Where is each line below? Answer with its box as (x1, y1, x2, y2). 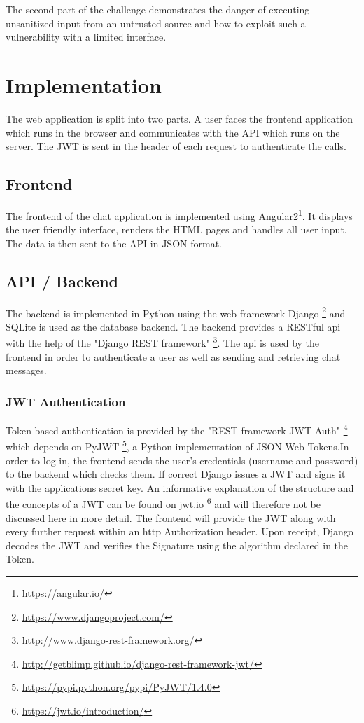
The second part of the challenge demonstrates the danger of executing (6, 2, 310, 16)
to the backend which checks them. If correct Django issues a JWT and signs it (6, 467, 346, 481)
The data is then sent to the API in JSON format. (6, 235, 222, 250)
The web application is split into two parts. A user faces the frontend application (6, 111, 353, 125)
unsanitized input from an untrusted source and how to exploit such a (6, 15, 306, 30)
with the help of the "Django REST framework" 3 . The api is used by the (6, 333, 320, 350)
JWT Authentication (6, 392, 126, 410)
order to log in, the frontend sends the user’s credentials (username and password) (6, 453, 358, 467)
